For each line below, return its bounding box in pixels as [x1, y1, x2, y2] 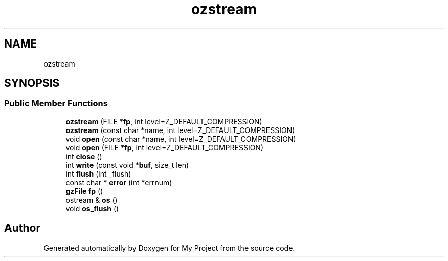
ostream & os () [65, 195, 118, 204]
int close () [65, 151, 102, 161]
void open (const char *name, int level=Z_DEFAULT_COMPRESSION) [65, 134, 296, 143]
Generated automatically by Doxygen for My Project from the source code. [43, 243, 295, 252]
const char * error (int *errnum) [65, 178, 172, 187]
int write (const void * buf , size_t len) [65, 160, 189, 169]
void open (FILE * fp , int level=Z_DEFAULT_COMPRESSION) [65, 143, 264, 152]
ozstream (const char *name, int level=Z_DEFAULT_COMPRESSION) [65, 125, 295, 135]
